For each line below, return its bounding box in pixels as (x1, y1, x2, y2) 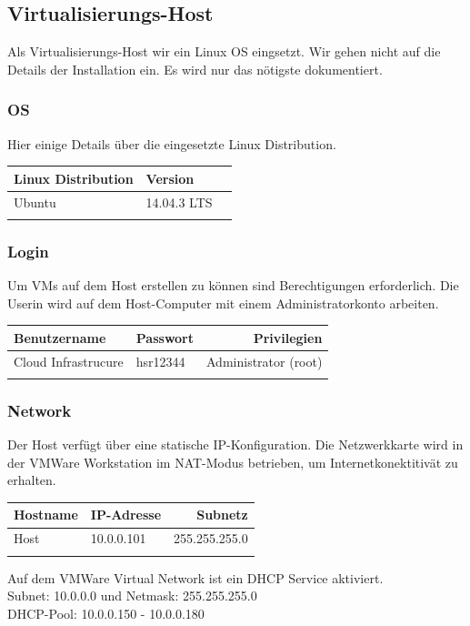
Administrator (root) (206, 351, 323, 370)
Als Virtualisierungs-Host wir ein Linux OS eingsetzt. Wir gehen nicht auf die (7, 42, 441, 61)
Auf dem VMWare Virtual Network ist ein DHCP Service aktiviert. (7, 568, 384, 587)
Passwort (135, 328, 195, 347)
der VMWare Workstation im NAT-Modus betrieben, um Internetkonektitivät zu (7, 452, 458, 471)
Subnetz (196, 505, 248, 524)
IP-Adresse (90, 505, 162, 524)
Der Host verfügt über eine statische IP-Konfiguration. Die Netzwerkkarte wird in (7, 435, 464, 454)
